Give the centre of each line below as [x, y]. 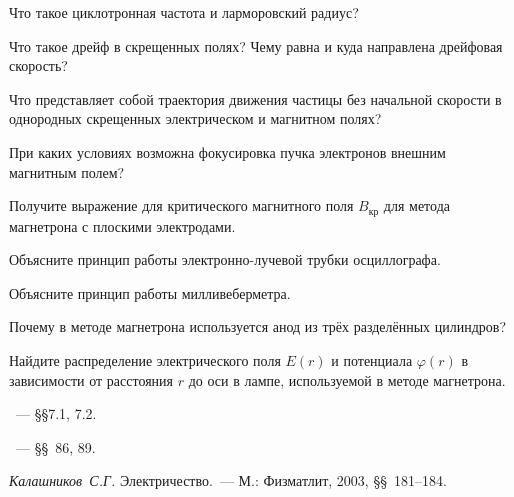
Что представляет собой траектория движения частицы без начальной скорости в [255, 98]
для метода [416, 205]
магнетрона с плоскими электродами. [122, 225]
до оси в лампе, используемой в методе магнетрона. [347, 379]
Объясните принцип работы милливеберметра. [150, 292]
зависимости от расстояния [91, 379]
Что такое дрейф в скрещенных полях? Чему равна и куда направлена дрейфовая [256, 45]
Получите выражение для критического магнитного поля [181, 205]
